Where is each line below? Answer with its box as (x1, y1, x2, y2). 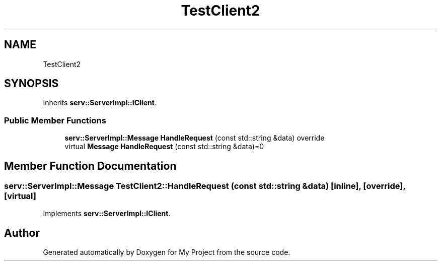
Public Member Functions (4, 115, 106, 125)
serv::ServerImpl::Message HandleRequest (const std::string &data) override (64, 134, 325, 143)
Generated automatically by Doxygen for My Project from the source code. (43, 248, 290, 257)
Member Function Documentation (4, 159, 177, 172)
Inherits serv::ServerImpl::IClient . (43, 98, 157, 107)
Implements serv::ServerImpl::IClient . (43, 209, 171, 218)
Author (4, 226, 40, 239)
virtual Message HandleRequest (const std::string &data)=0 (64, 142, 264, 151)
